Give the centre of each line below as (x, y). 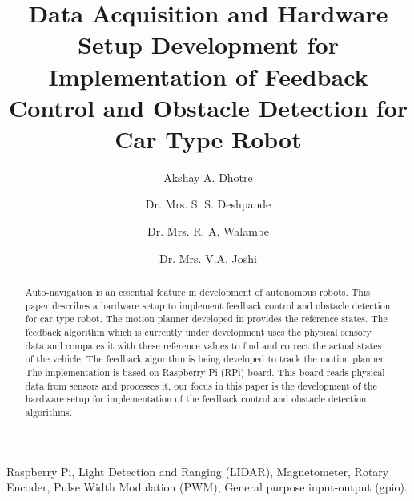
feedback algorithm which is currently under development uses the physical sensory (198, 332)
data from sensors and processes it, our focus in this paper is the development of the (201, 385)
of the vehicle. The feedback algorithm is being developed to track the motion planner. (206, 359)
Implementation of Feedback (208, 76)
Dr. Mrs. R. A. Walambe (208, 231)
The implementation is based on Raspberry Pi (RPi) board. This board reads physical (205, 372)
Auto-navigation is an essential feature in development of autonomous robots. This (197, 292)
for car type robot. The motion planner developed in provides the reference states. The (206, 319)
